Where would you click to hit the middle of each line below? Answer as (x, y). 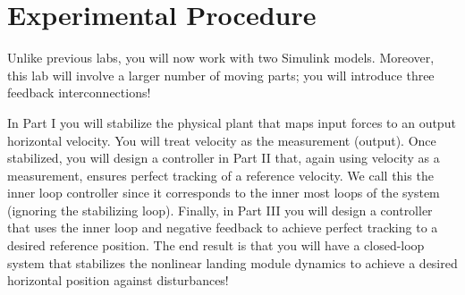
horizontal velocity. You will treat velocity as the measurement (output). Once (222, 140)
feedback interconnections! (79, 93)
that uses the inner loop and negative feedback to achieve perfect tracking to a (223, 228)
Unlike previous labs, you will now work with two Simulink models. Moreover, (221, 58)
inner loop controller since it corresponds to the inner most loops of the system (224, 193)
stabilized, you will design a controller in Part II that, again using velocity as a (224, 158)
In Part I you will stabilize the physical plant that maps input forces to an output (232, 122)
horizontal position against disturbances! (118, 280)
